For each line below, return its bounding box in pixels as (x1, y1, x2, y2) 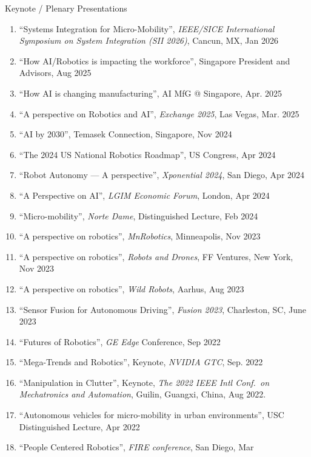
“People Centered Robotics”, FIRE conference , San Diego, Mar (19, 441, 254, 453)
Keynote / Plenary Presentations (5, 2, 127, 14)
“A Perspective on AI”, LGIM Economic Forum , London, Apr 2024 (19, 188, 270, 201)
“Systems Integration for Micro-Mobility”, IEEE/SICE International (19, 22, 275, 35)
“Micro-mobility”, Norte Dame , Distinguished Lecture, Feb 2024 (19, 209, 258, 222)
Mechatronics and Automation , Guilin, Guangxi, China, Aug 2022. (19, 388, 266, 400)
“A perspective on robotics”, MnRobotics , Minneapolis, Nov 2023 (19, 230, 261, 242)
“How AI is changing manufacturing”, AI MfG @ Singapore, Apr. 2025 (19, 86, 282, 99)
